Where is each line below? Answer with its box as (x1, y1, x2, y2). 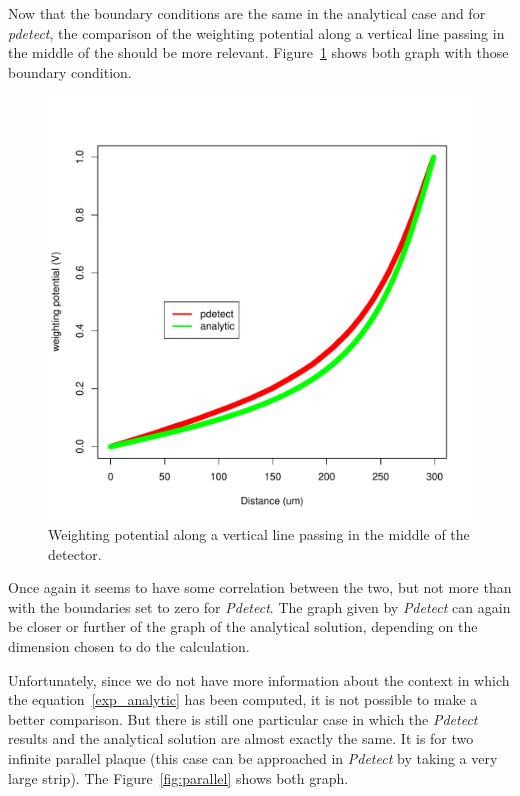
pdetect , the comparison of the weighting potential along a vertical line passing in (8, 22, 505, 43)
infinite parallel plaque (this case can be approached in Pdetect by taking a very (8, 747, 498, 768)
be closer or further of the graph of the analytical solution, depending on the (8, 616, 478, 637)
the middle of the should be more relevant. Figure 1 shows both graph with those (8, 42, 509, 63)
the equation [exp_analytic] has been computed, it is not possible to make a (8, 689, 478, 710)
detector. (48, 543, 102, 564)
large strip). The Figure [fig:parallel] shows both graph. (8, 767, 349, 788)
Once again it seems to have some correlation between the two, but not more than (8, 577, 512, 598)
